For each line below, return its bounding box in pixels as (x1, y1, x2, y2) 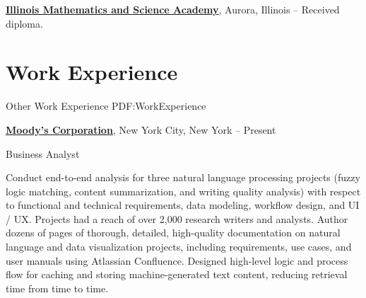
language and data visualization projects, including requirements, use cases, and (6, 239, 352, 254)
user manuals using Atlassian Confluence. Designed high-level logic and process (6, 253, 348, 268)
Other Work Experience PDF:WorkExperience (6, 98, 206, 113)
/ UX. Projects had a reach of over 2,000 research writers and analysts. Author (6, 211, 348, 226)
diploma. (6, 16, 43, 30)
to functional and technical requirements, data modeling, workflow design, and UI (6, 197, 360, 212)
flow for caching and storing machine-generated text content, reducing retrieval (6, 267, 348, 282)
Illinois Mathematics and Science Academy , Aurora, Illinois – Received (6, 2, 340, 16)
